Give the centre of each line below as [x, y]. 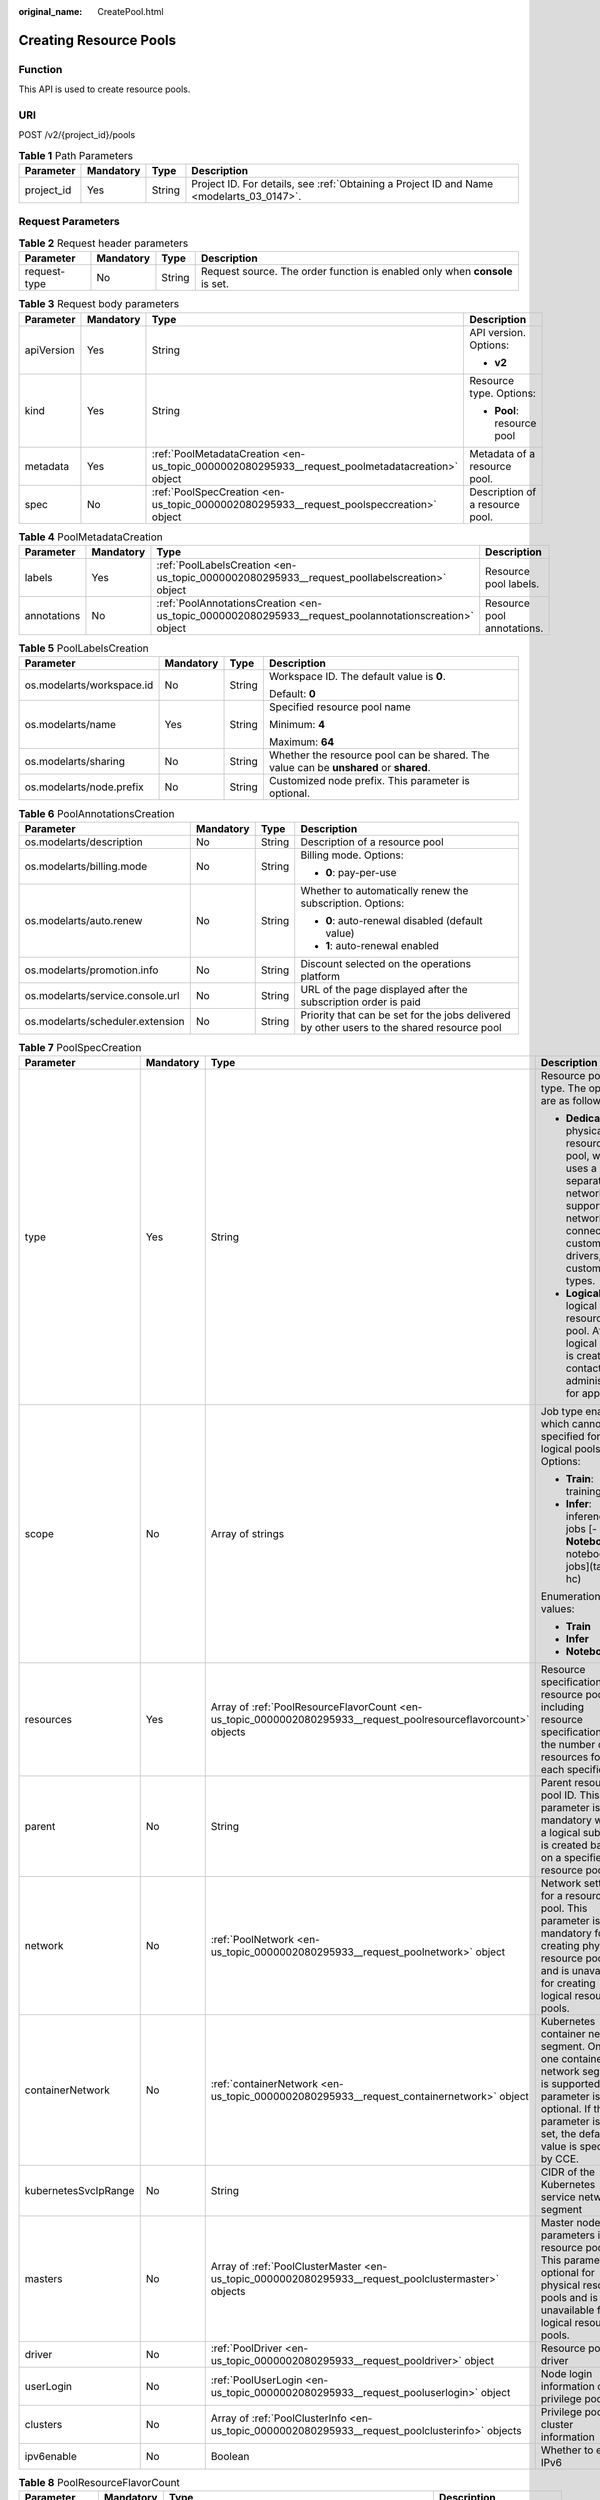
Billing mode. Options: [352, 855]
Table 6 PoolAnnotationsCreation [96, 813]
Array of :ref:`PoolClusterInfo [278, 2418]
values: [557, 1609]
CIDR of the [567, 2172]
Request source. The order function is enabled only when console [356, 272]
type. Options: [503, 393]
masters [44, 2279]
